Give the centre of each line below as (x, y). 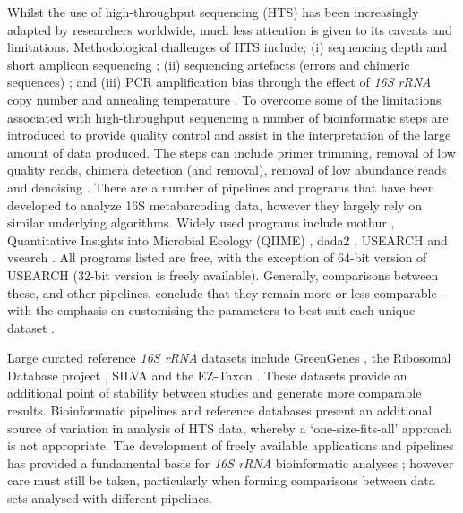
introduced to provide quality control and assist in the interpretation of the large (229, 135)
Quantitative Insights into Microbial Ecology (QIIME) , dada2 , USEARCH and (227, 239)
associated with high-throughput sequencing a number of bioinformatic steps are (228, 117)
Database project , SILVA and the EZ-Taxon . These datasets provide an (207, 375)
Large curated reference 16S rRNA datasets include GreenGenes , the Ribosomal (229, 358)
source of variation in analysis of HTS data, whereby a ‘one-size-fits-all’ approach (230, 427)
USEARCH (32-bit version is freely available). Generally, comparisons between (223, 274)
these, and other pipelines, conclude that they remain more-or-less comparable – (227, 292)
